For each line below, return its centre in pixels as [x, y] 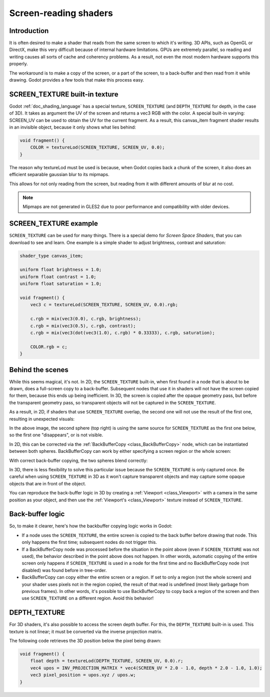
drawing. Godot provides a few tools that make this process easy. [77, 80]
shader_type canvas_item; [51, 256]
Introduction [29, 31]
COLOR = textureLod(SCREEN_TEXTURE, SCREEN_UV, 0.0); [97, 147]
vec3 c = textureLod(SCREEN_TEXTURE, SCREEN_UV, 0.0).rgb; [104, 305]
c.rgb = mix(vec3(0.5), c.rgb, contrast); [83, 326]
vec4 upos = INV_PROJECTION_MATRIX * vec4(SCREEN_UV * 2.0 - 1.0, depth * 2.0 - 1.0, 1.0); [146, 668]
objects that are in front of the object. [48, 483]
